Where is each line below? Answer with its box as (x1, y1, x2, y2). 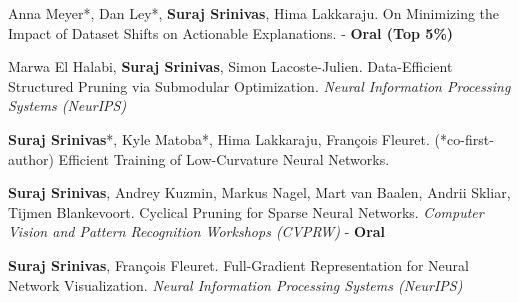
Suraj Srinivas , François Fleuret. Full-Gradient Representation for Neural (8, 254, 469, 275)
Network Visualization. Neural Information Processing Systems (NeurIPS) (8, 274, 463, 295)
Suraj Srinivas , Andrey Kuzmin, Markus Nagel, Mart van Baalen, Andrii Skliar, (8, 182, 511, 203)
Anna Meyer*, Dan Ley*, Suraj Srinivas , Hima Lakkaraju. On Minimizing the (8, 3, 500, 23)
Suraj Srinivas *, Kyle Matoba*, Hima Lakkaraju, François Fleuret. (8, 128, 430, 149)
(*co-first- (434, 128, 494, 149)
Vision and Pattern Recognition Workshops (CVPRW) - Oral (8, 221, 386, 242)
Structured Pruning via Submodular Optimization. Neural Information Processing (8, 75, 511, 96)
